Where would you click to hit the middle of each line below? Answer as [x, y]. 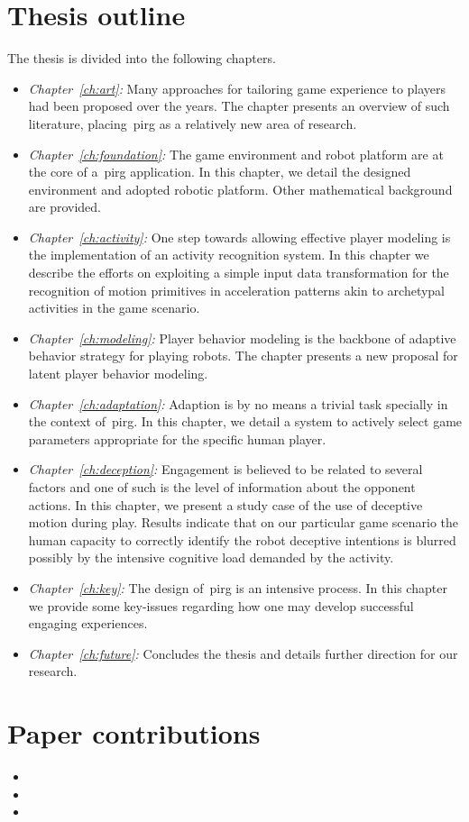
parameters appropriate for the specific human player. [177, 438]
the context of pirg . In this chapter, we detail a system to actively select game [245, 421]
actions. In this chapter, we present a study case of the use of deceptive [225, 504]
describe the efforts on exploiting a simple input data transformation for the [239, 273]
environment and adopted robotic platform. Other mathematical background [240, 189]
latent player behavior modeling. [118, 374]
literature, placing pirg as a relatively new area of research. [193, 123]
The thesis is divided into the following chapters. [142, 58]
